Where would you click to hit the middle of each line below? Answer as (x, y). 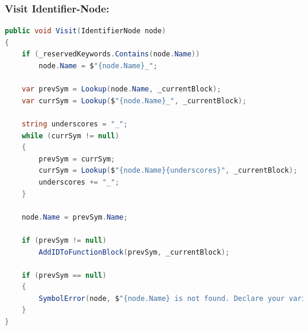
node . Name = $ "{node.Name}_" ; (98, 66)
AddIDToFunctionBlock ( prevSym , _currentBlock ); (134, 252)
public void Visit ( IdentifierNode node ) (86, 31)
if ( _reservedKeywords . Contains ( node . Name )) (111, 54)
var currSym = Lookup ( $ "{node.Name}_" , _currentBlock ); (134, 101)
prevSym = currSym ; (77, 159)
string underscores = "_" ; (75, 124)
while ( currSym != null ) (70, 136)
